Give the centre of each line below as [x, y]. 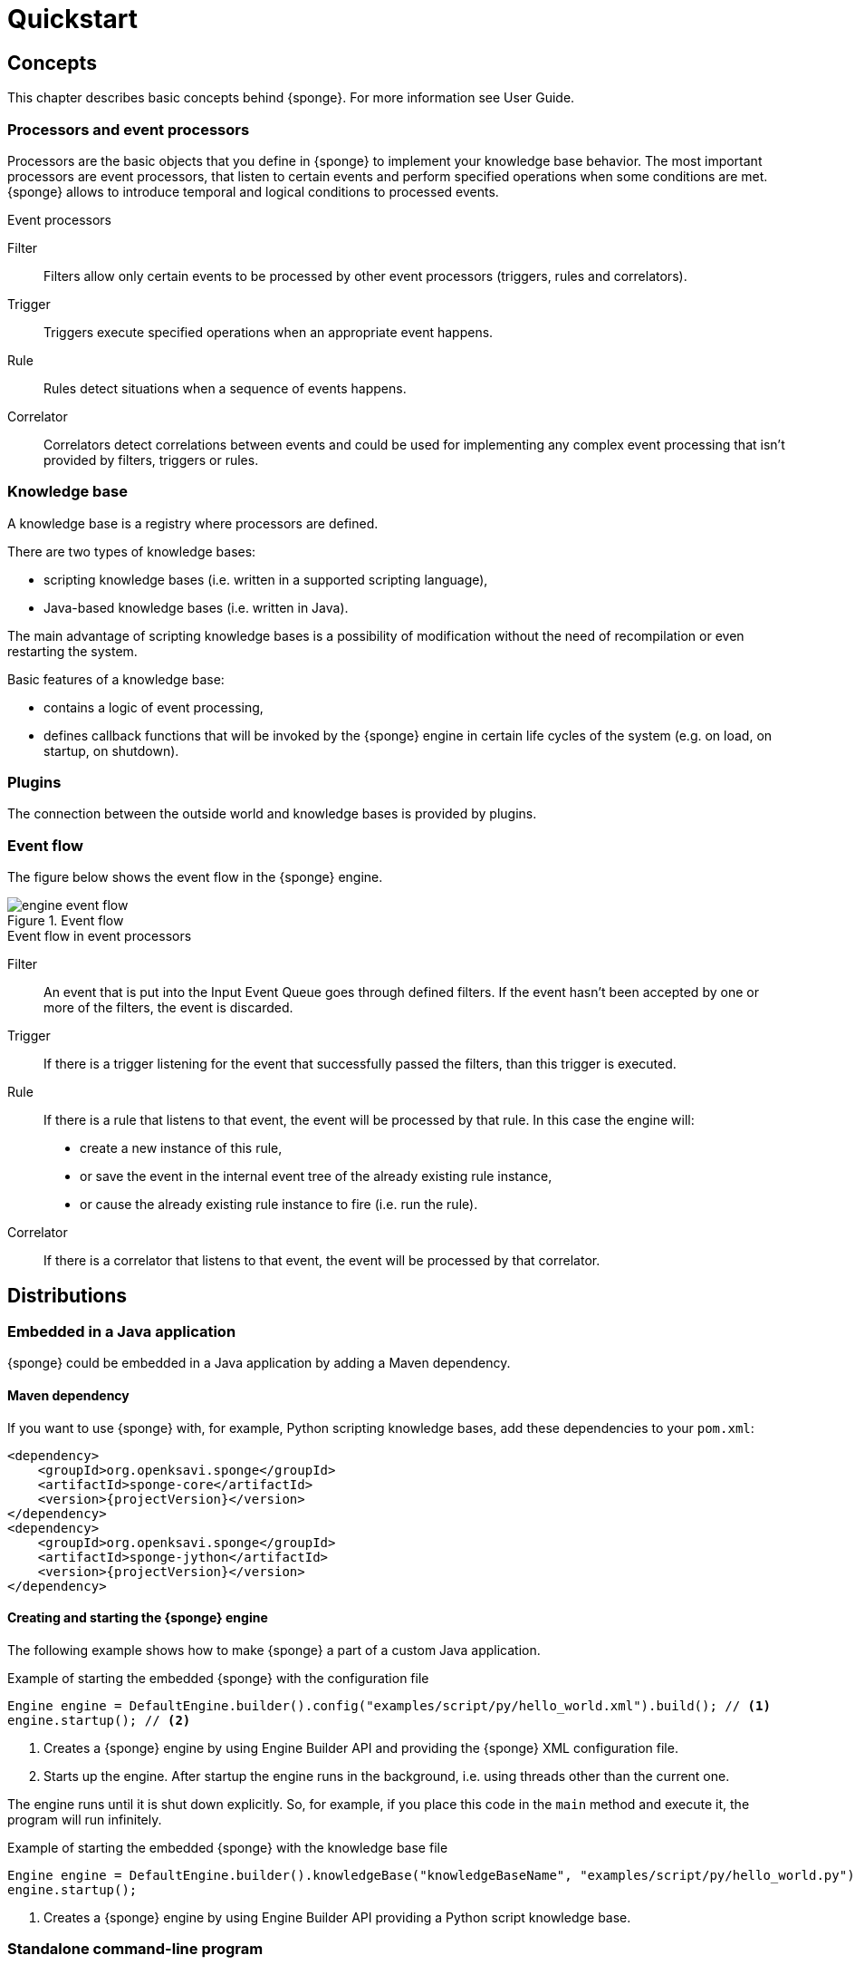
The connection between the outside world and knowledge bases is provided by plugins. [272, 814]
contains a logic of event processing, [154, 707]
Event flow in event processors [100, 936]
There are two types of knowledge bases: [132, 551]
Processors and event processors [129, 129]
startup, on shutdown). [111, 750]
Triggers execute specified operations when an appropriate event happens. [269, 332]
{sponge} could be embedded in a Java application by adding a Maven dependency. [259, 1363]
